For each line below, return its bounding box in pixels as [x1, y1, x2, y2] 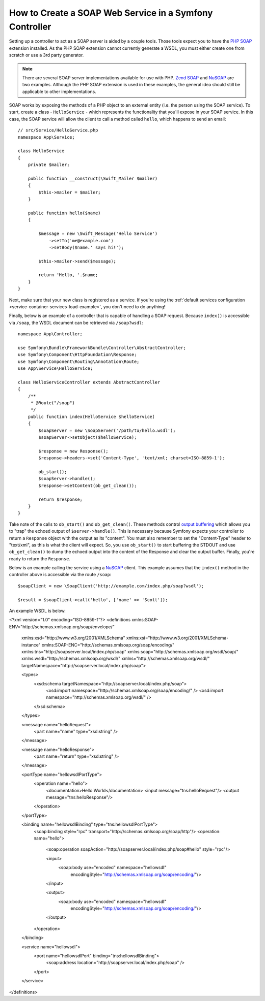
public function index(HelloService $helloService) [27, 414, 155, 420]
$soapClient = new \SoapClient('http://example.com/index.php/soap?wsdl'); [18, 583, 204, 588]
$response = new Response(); [38, 448, 109, 454]
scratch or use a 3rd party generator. [9, 52, 84, 58]
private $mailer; [27, 162, 70, 167]
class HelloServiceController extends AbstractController [18, 379, 160, 385]
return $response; [38, 496, 83, 502]
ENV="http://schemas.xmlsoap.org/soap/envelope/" [9, 623, 115, 630]
